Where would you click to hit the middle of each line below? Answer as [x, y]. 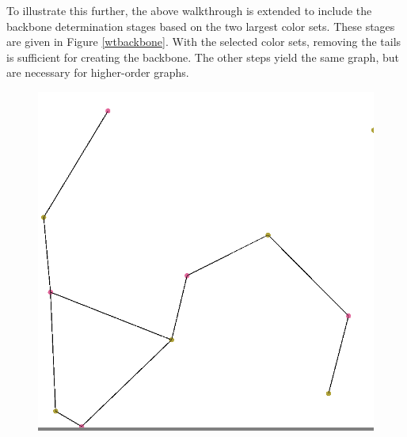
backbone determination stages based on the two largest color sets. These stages [201, 26]
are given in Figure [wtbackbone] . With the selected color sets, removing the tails [204, 42]
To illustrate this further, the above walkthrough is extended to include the [189, 10]
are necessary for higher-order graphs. [98, 72]
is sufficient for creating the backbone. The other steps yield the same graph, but [203, 57]
